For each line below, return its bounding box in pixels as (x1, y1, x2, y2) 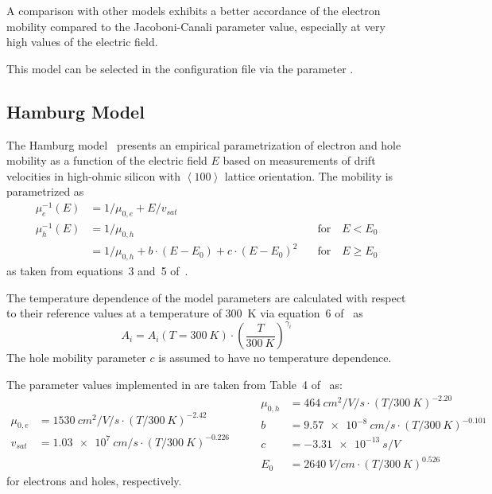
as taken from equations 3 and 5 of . (6, 263, 188, 279)
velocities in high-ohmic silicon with (6, 167, 181, 184)
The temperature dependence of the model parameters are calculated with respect (6, 289, 406, 305)
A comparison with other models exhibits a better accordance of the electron (6, 2, 381, 18)
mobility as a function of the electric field (6, 152, 207, 169)
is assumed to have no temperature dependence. (158, 349, 392, 366)
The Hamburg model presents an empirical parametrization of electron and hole (6, 136, 401, 153)
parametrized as (6, 183, 84, 200)
